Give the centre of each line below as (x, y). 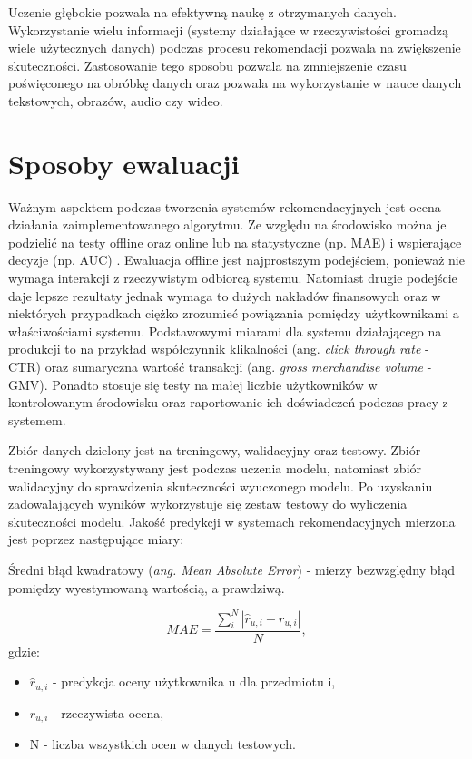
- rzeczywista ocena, (108, 712)
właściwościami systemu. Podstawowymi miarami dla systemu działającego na (225, 331)
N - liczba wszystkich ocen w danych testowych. (162, 744)
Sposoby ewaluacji (124, 163)
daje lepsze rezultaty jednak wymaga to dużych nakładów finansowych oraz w (225, 295)
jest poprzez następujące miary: (96, 539)
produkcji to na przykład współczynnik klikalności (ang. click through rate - (219, 349)
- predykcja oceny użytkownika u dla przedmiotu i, (194, 681)
